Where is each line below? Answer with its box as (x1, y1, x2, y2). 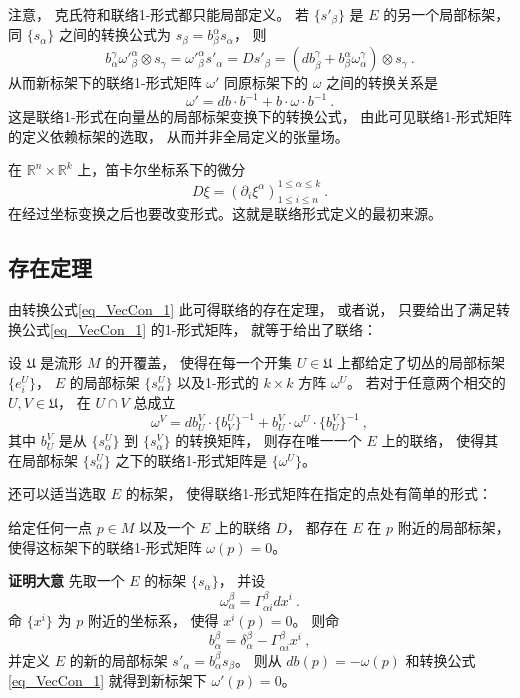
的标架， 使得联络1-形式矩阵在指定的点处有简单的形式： (125, 483, 493, 504)
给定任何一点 (8, 516, 92, 537)
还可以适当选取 (8, 483, 106, 504)
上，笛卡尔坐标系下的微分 (77, 159, 246, 180)
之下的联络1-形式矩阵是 (115, 449, 268, 470)
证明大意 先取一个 (8, 570, 125, 591)
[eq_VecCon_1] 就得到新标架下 (8, 670, 207, 691)
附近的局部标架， (397, 516, 510, 537)
